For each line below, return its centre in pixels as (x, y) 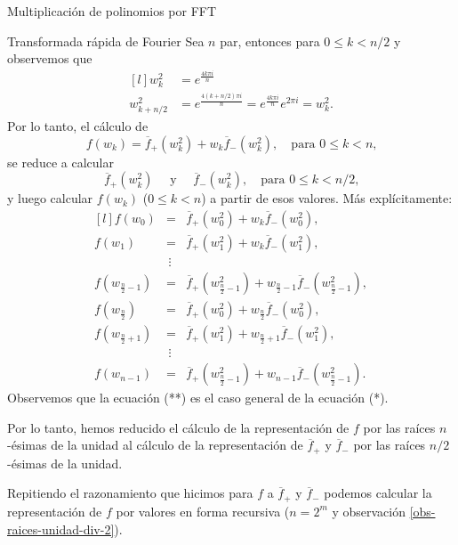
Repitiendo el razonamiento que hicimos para (130, 493)
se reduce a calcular (60, 162)
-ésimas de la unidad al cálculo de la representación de (155, 445)
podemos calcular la (378, 493)
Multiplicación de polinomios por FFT (112, 11)
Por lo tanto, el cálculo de (78, 126)
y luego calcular (50, 198)
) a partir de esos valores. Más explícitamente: (327, 198)
